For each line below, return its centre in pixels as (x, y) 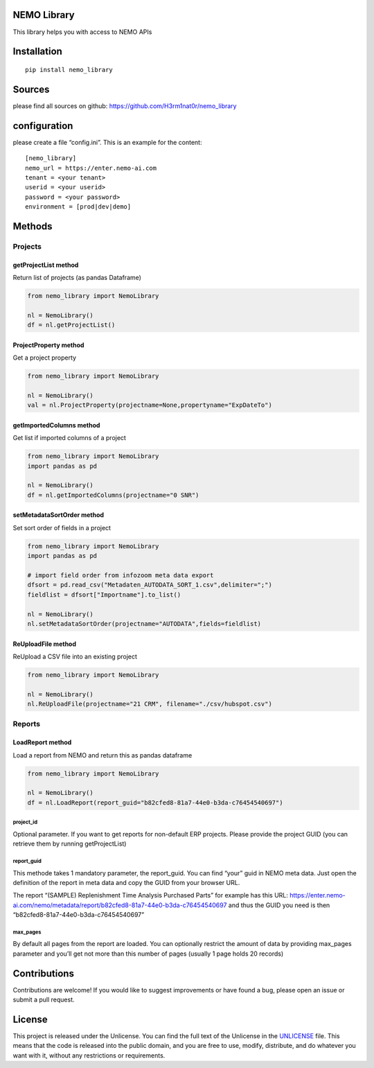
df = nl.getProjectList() (71, 325)
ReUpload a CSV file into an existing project (75, 656)
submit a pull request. (44, 1000)
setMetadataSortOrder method (58, 515)
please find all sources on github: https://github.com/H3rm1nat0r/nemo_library (125, 106)
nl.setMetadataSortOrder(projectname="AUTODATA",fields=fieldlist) (144, 623)
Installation (37, 52)
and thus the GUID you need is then (279, 905)
